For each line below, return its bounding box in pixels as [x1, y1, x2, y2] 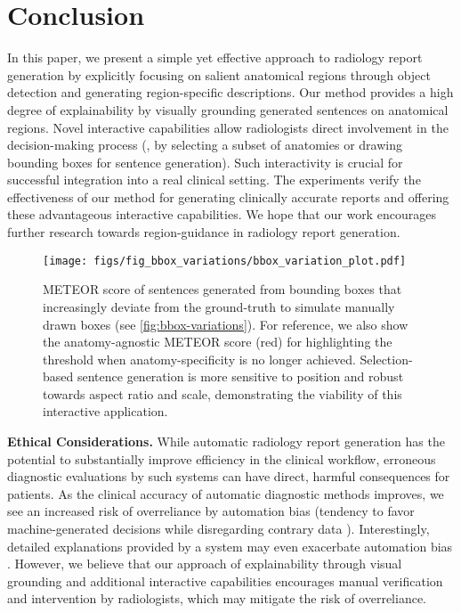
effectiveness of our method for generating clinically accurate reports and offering [7, 187, 449, 206]
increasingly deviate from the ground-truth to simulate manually [43, 297, 395, 315]
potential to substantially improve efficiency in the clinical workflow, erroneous [7, 449, 436, 468]
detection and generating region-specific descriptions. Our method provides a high [7, 83, 454, 102]
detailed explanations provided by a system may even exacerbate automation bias [7, 536, 453, 555]
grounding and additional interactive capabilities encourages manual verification [7, 571, 443, 590]
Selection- [360, 349, 413, 368]
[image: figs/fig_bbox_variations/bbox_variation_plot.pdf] [43, 254, 407, 267]
